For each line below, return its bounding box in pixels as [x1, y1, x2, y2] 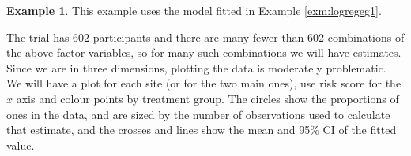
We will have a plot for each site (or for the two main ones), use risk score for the [6, 75, 402, 91]
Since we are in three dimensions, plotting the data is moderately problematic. [6, 59, 386, 76]
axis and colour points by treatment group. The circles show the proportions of [16, 90, 399, 106]
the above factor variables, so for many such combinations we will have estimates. [6, 44, 402, 61]
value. [6, 136, 35, 153]
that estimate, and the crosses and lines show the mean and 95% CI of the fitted [6, 121, 397, 138]
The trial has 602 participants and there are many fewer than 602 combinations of [6, 28, 405, 45]
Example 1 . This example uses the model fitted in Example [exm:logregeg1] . [6, 2, 382, 18]
